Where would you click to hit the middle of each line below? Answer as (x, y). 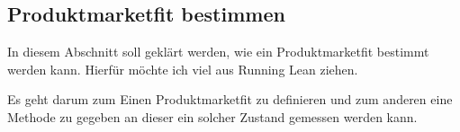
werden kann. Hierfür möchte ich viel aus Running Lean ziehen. (183, 69)
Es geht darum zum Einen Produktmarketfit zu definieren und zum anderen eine (230, 99)
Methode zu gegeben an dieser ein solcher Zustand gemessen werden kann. (212, 116)
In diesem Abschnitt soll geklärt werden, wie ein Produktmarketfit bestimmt (218, 52)
